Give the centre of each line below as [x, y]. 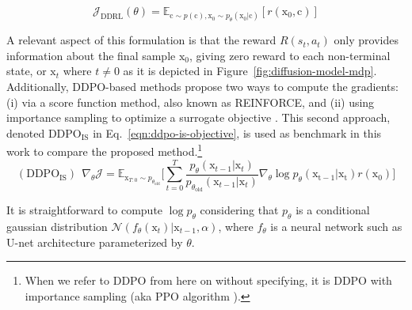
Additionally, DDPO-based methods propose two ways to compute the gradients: [202, 86]
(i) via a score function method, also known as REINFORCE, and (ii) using [191, 102]
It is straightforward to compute [85, 210]
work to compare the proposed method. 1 [105, 150]
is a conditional [333, 210]
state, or [27, 71]
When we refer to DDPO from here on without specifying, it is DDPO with [208, 280]
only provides [366, 40]
